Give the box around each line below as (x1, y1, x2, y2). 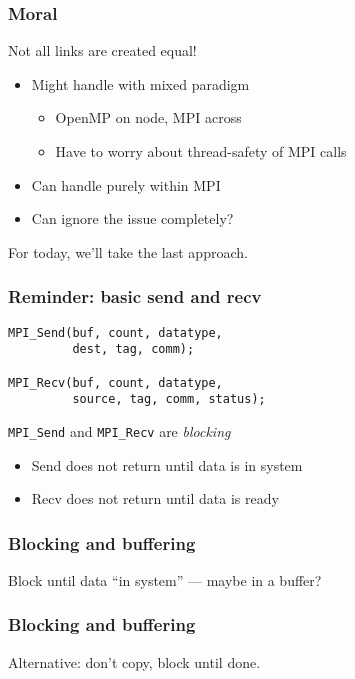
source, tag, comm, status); (72, 392, 266, 407)
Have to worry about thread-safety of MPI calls (55, 141, 347, 161)
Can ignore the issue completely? (31, 208, 234, 229)
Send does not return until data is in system (31, 454, 303, 475)
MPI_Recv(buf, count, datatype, (8, 375, 223, 390)
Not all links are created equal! (8, 40, 197, 61)
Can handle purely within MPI (31, 174, 221, 195)
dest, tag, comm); (72, 342, 195, 357)
